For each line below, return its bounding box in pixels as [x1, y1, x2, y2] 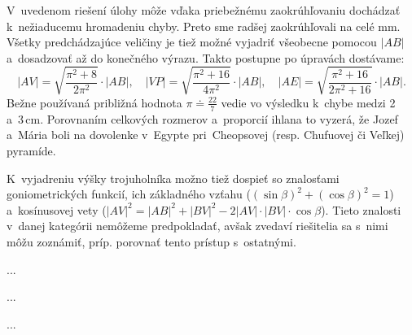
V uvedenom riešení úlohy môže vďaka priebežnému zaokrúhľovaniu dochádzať [7, 2, 401, 18]
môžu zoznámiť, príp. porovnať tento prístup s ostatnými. [7, 233, 296, 250]
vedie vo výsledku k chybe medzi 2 [221, 94, 396, 111]
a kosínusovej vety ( [7, 201, 107, 218]
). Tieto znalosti [321, 201, 401, 218]
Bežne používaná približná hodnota [7, 94, 182, 111]
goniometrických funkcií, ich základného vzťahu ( [7, 185, 251, 202]
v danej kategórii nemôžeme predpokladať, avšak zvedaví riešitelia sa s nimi [7, 217, 388, 234]
